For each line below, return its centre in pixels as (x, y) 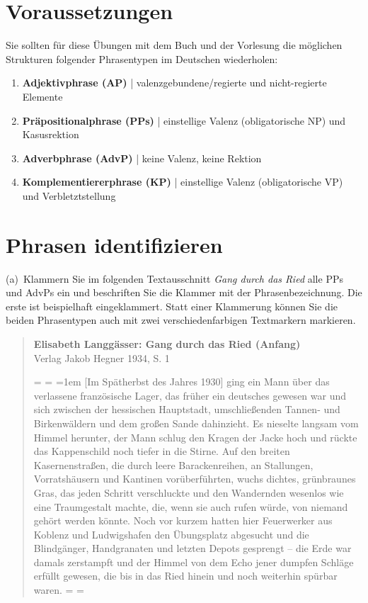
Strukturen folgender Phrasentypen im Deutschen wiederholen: (142, 58)
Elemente (42, 96)
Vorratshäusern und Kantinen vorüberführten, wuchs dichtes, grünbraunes (195, 479)
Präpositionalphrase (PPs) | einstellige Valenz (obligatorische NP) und (184, 120)
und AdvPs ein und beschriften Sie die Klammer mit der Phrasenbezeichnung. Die (184, 292)
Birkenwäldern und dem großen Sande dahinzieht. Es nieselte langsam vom (196, 423)
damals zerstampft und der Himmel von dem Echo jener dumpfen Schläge (194, 562)
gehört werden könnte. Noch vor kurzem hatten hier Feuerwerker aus (183, 520)
